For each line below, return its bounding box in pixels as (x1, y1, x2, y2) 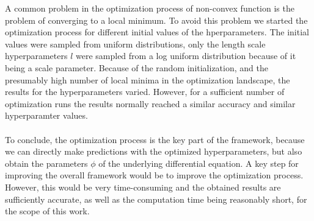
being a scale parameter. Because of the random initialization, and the (5, 61, 268, 74)
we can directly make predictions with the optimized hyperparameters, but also (5, 145, 302, 158)
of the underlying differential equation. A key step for (98, 156, 299, 169)
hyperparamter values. (5, 109, 88, 122)
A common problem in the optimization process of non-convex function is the (5, 2, 294, 14)
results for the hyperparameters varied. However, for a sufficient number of (5, 85, 285, 98)
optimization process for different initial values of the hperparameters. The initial (5, 26, 309, 38)
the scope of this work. (5, 205, 90, 217)
